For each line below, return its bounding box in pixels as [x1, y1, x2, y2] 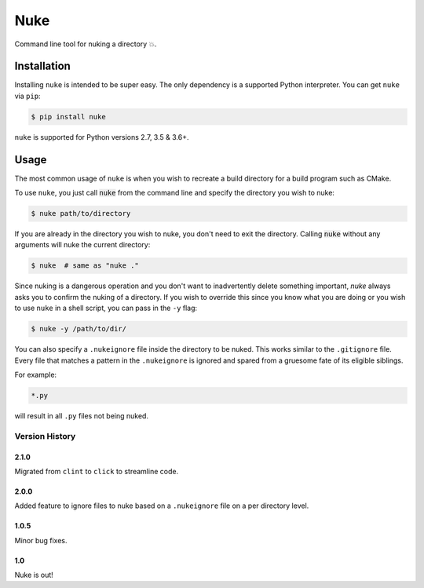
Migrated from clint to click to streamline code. [14, 466, 179, 476]
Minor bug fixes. [14, 535, 68, 545]
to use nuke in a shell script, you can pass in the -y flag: [14, 303, 198, 313]
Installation [14, 60, 71, 73]
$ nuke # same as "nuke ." [31, 261, 139, 270]
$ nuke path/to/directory [31, 209, 131, 218]
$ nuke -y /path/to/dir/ [31, 324, 127, 334]
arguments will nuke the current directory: [14, 240, 151, 250]
